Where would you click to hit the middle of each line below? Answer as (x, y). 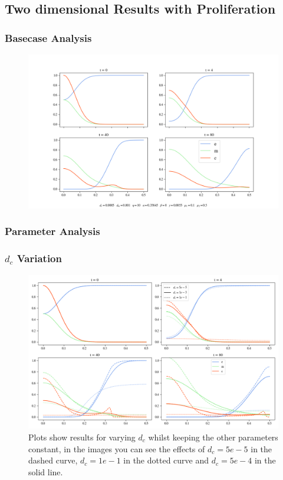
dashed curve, (53, 460)
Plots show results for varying (82, 437)
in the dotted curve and (166, 460)
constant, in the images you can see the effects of (117, 448)
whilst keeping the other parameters (213, 437)
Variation (39, 258)
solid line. (46, 471)
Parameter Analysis (52, 231)
